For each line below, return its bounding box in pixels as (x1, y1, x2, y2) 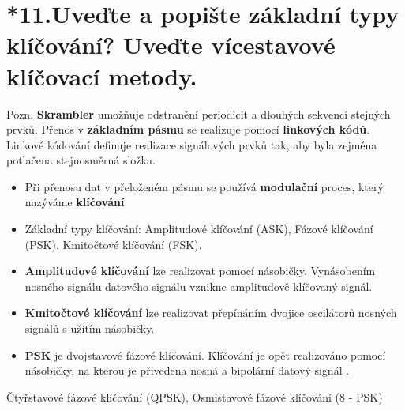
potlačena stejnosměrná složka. (6, 152, 156, 168)
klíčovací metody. (6, 59, 197, 92)
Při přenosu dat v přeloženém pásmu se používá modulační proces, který (24, 178, 384, 194)
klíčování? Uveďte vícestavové (6, 28, 336, 61)
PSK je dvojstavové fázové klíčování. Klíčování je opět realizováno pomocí (24, 346, 386, 363)
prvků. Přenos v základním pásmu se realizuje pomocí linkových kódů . (6, 121, 370, 138)
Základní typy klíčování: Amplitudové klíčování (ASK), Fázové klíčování (24, 221, 373, 237)
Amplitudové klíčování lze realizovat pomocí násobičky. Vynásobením (24, 262, 376, 279)
